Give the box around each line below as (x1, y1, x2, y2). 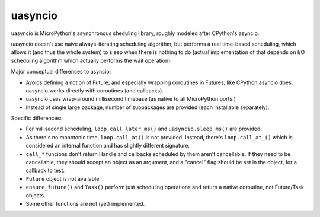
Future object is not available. (25, 175, 101, 182)
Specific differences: (11, 114, 62, 122)
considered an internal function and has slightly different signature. (25, 142, 190, 149)
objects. (25, 192, 46, 199)
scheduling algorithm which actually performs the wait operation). (11, 57, 172, 64)
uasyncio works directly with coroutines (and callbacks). (25, 87, 164, 94)
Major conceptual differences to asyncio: (11, 68, 111, 75)
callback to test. (25, 167, 65, 174)
